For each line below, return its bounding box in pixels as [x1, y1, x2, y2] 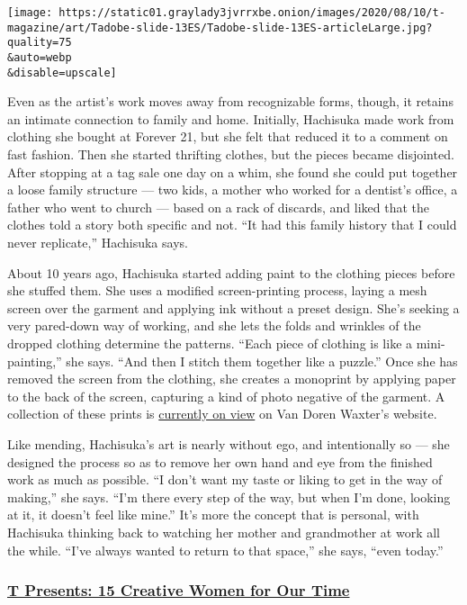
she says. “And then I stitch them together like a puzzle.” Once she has [66, 351, 458, 370]
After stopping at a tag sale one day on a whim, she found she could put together [7, 162, 458, 181]
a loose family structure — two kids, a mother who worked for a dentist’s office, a [7, 180, 458, 199]
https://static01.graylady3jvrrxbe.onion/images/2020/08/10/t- [58, 6, 445, 19]
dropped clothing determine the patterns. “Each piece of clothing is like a [7, 334, 413, 352]
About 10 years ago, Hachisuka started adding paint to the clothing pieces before [7, 263, 455, 282]
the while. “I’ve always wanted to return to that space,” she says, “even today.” [7, 540, 444, 559]
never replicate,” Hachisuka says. [7, 233, 188, 252]
